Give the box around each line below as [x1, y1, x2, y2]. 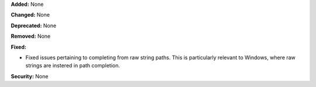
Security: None [11, 72, 49, 79]
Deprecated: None [11, 22, 57, 29]
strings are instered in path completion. [25, 62, 120, 69]
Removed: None [11, 32, 51, 40]
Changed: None [11, 12, 50, 19]
